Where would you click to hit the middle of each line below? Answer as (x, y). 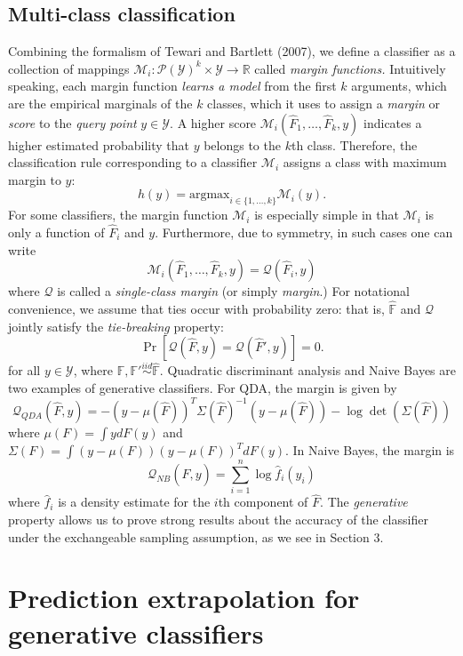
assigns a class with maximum (365, 162)
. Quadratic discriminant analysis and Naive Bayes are (307, 370)
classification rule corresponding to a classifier (133, 162)
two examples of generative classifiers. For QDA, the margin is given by (203, 387)
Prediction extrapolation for (184, 598)
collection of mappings (69, 68)
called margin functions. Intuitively (350, 68)
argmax (209, 195)
